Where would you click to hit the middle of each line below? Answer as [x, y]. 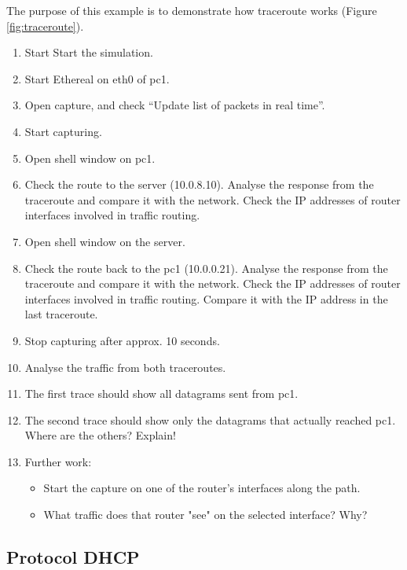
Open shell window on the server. [105, 241]
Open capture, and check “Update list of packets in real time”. [175, 105]
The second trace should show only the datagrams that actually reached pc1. [210, 419]
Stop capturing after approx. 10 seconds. [122, 340]
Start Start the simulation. [89, 52]
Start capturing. [63, 131]
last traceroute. [61, 314]
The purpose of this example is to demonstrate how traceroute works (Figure [192, 10]
